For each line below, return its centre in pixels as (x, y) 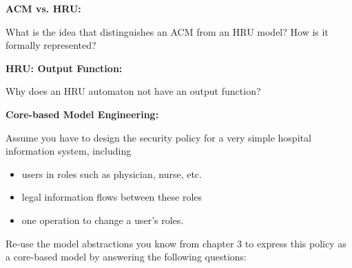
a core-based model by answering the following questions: (126, 257)
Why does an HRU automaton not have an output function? (133, 91)
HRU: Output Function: (64, 68)
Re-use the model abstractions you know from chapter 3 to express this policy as (176, 243)
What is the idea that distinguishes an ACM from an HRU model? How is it (167, 31)
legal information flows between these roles (112, 197)
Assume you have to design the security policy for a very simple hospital (158, 137)
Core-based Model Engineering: (82, 114)
